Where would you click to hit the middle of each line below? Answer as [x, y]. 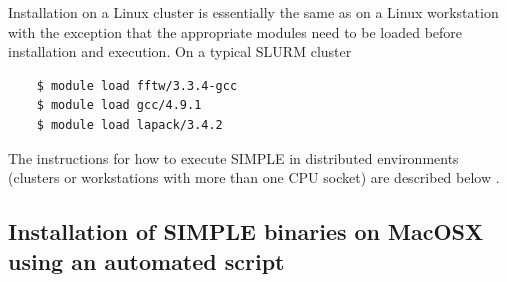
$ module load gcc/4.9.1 [119, 105]
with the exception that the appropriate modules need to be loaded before [235, 31]
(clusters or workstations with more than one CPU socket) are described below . [254, 177]
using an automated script [146, 260]
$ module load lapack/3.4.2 [129, 124]
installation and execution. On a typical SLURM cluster [180, 51]
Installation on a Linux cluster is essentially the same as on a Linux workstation [253, 12]
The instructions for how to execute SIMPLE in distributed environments [233, 157]
